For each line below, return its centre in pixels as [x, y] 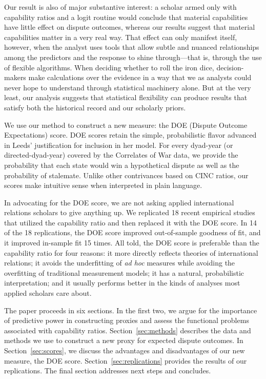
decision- [230, 67]
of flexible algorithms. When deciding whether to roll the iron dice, [109, 67]
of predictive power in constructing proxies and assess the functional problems [127, 320]
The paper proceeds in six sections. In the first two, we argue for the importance [131, 310]
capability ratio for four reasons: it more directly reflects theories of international [131, 252]
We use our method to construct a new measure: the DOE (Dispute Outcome [126, 125]
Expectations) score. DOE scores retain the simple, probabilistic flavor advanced [130, 135]
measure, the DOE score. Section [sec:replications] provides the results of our [126, 360]
